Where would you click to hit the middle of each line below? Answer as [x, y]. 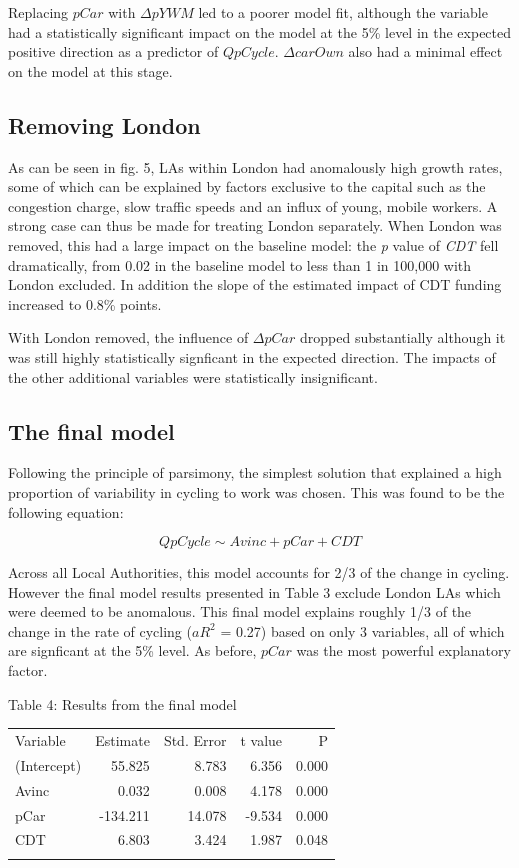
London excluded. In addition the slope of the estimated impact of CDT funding [255, 284]
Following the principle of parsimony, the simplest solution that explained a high [255, 472]
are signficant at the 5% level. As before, [132, 650]
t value [261, 740]
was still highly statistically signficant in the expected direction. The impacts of [252, 356]
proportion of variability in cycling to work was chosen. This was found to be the [256, 491]
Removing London [104, 124]
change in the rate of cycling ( [100, 630]
